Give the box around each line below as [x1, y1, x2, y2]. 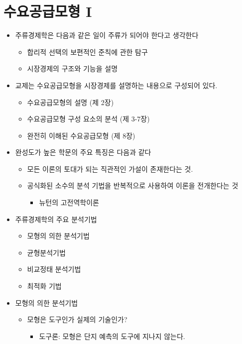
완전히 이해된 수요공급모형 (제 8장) [27, 130, 135, 140]
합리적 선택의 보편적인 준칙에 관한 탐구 [27, 46, 148, 57]
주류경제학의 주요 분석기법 [15, 214, 97, 224]
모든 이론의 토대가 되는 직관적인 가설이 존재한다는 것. [27, 163, 193, 174]
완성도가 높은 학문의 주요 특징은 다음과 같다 [15, 147, 151, 157]
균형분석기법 [27, 247, 66, 257]
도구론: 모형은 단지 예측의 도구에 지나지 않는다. [39, 331, 185, 341]
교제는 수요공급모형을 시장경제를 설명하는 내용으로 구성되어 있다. [15, 80, 218, 90]
